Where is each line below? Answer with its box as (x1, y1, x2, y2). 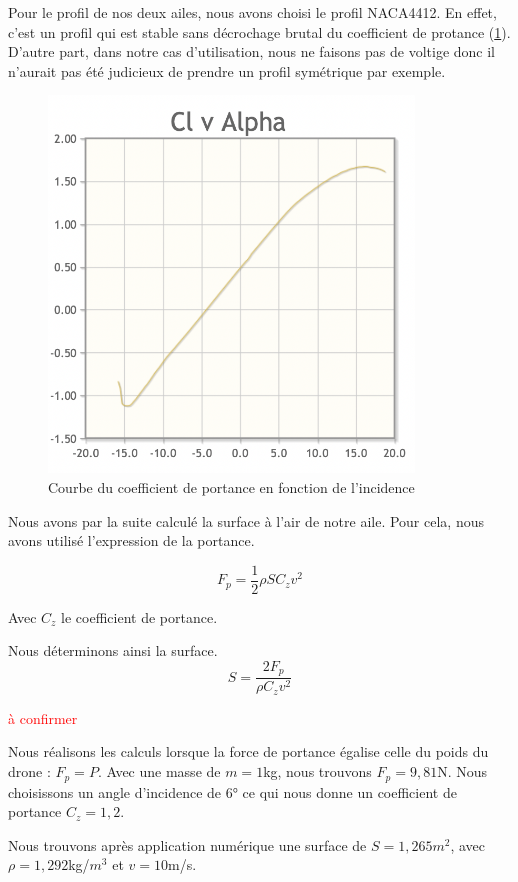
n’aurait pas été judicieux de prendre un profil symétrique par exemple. (8, 60, 446, 81)
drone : (8, 761, 51, 782)
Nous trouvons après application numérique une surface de (8, 834, 367, 855)
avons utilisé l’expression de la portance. (8, 530, 255, 551)
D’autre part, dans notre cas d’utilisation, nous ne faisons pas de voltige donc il (8, 41, 495, 62)
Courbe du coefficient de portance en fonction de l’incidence (48, 476, 415, 497)
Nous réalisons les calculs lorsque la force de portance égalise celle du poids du (8, 741, 489, 762)
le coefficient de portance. (61, 606, 218, 627)
